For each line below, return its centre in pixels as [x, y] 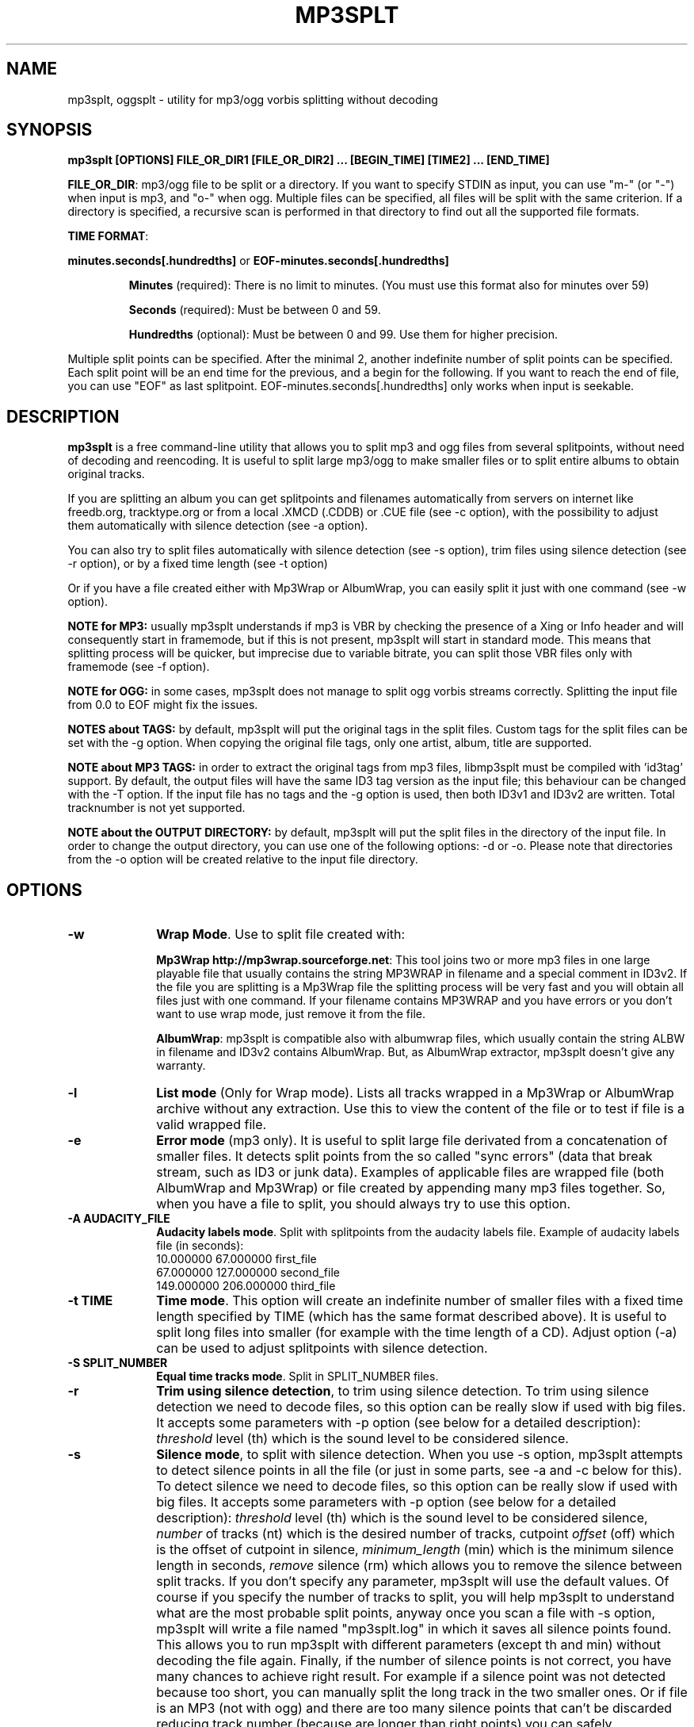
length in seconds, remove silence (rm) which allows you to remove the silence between [419, 1566]
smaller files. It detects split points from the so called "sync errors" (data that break [404, 1156]
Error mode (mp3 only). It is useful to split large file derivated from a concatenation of [412, 1141]
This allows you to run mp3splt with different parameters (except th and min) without [408, 1645]
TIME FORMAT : [108, 236]
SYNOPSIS [50, 130]
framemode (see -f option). [139, 667]
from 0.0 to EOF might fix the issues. [163, 705]
